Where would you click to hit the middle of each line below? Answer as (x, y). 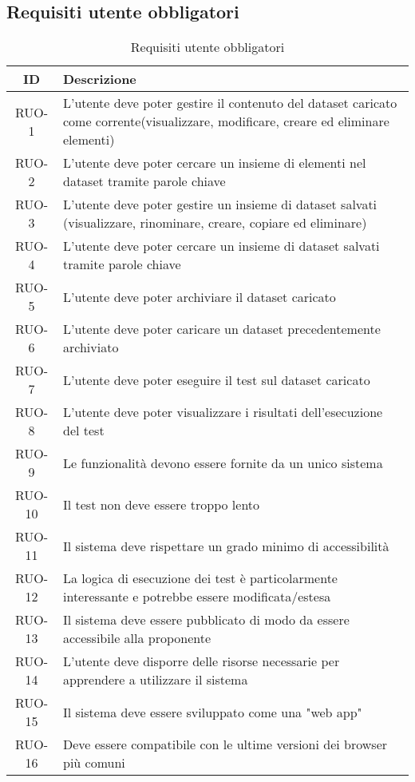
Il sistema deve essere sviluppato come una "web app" (212, 712)
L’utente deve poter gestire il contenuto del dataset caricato (230, 103)
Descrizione (99, 79)
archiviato (91, 347)
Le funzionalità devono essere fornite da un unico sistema (223, 462)
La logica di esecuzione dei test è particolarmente (200, 578)
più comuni (94, 763)
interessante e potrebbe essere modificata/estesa (197, 597)
